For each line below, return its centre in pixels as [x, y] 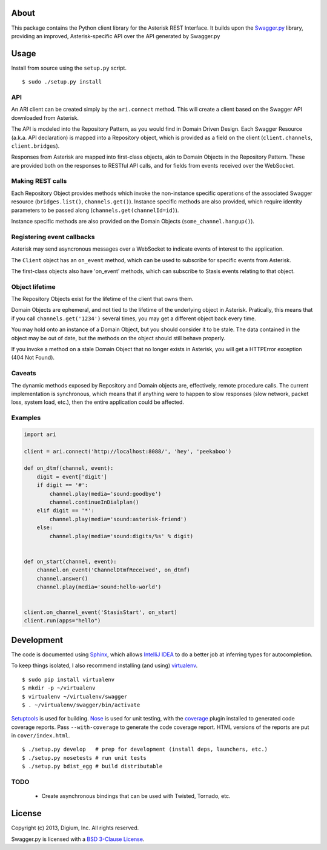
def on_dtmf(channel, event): [69, 468]
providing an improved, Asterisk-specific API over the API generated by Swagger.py [116, 36]
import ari [40, 434]
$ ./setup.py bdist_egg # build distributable [92, 766]
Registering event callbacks [53, 237]
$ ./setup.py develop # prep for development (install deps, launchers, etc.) [145, 750]
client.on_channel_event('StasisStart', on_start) [101, 612]
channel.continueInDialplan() [94, 502]
